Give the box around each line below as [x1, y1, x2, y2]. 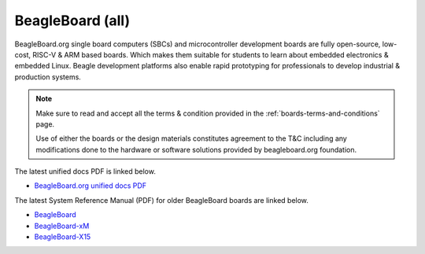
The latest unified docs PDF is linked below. [14, 167, 157, 176]
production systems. [14, 72, 82, 82]
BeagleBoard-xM [34, 221, 90, 230]
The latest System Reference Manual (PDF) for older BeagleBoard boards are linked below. [14, 195, 309, 204]
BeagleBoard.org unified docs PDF [34, 181, 147, 190]
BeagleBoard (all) [14, 12, 130, 29]
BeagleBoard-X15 [34, 232, 91, 241]
